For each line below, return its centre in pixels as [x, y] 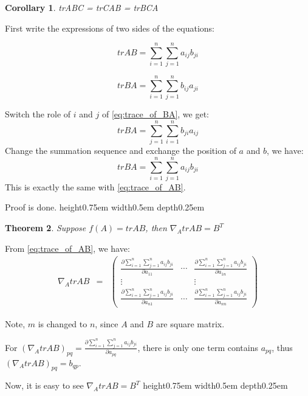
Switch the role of [38, 114]
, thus [282, 347]
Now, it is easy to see [44, 385]
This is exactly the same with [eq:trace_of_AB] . [95, 186]
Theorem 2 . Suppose [46, 228]
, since [107, 323]
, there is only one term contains [198, 347]
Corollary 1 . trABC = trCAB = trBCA [82, 7]
